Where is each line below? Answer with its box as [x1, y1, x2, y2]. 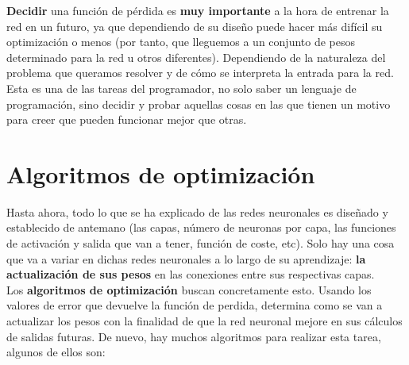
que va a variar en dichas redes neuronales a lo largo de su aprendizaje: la [6, 250, 366, 267]
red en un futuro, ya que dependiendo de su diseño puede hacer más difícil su [6, 17, 383, 34]
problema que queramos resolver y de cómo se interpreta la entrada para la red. [6, 64, 394, 81]
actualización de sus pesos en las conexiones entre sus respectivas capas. [6, 266, 375, 282]
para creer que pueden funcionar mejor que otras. [6, 111, 247, 128]
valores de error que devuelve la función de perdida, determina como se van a [6, 297, 383, 313]
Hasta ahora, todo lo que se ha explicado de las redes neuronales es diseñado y [6, 203, 388, 220]
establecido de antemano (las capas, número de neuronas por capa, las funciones [6, 219, 396, 236]
